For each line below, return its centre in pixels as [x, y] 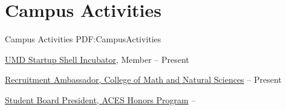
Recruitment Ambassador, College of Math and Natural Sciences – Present [143, 79]
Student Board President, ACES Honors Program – [100, 99]
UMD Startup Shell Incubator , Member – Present [97, 59]
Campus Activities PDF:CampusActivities [83, 39]
